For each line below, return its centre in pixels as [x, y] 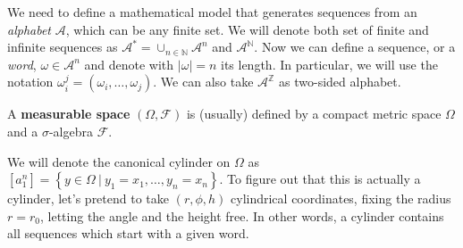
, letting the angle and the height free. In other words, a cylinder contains [242, 215]
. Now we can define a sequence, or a [355, 47]
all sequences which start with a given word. [128, 233]
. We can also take [203, 82]
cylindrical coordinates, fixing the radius [341, 198]
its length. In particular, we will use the [329, 64]
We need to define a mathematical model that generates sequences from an [212, 12]
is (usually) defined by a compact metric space [314, 114]
